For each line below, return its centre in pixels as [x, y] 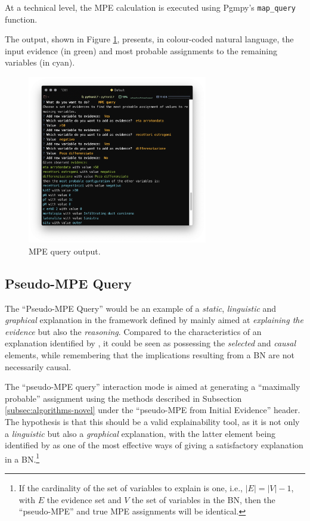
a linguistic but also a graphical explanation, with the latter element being [140, 433]
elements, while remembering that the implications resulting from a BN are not [150, 355]
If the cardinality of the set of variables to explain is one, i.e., [131, 488]
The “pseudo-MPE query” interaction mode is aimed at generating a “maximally [153, 387]
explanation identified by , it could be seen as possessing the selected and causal [151, 343]
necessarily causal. [38, 366]
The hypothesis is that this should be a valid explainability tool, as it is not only [152, 421]
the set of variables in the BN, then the [204, 499]
